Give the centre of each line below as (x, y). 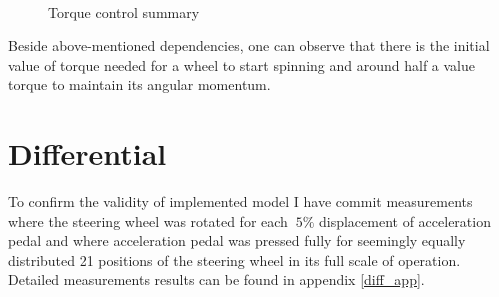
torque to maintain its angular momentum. (139, 84)
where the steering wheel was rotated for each (148, 220)
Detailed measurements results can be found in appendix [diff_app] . (216, 279)
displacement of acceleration (404, 220)
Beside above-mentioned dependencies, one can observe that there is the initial (249, 45)
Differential (87, 153)
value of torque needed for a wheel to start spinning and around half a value (242, 64)
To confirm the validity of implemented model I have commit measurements (240, 201)
